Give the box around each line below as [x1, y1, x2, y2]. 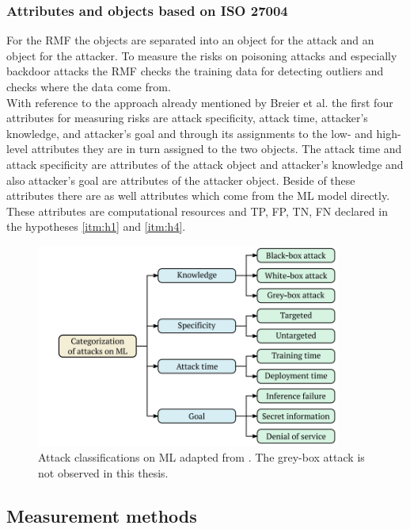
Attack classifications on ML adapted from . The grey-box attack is [38, 449, 365, 466]
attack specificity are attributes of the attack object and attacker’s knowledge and [6, 155, 404, 172]
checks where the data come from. [6, 79, 171, 94]
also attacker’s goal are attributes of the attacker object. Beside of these [6, 171, 355, 188]
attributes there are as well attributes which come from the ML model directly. [6, 187, 390, 204]
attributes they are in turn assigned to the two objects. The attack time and [31, 140, 402, 157]
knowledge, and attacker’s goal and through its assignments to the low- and [6, 125, 373, 141]
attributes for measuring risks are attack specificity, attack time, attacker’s [6, 109, 368, 126]
